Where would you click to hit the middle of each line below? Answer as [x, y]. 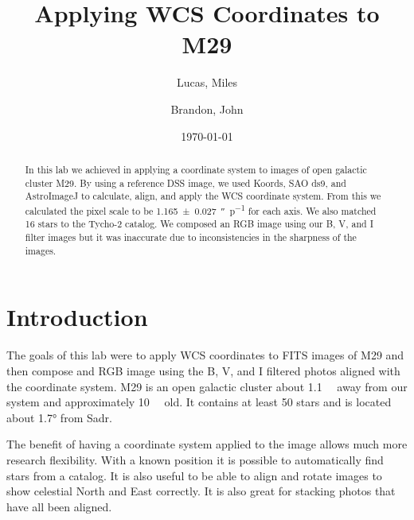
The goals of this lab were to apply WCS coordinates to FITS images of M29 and [205, 355]
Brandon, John [207, 109]
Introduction [77, 317]
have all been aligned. [59, 506]
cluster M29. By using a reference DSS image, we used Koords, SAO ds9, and [186, 182]
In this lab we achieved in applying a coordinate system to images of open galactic [196, 169]
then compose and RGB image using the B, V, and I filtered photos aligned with [203, 370]
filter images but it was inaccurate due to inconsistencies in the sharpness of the [191, 237]
